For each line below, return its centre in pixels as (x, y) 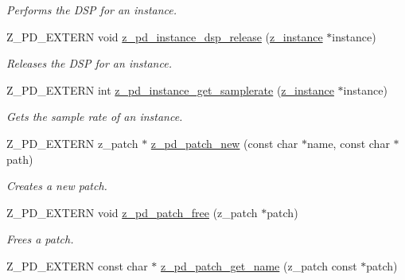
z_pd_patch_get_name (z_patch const (259, 265)
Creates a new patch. (57, 186)
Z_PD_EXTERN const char (77, 265)
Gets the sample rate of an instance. (95, 117)
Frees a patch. (40, 239)
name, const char (348, 143)
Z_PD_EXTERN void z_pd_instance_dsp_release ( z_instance (165, 36)
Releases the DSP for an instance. (89, 63)
